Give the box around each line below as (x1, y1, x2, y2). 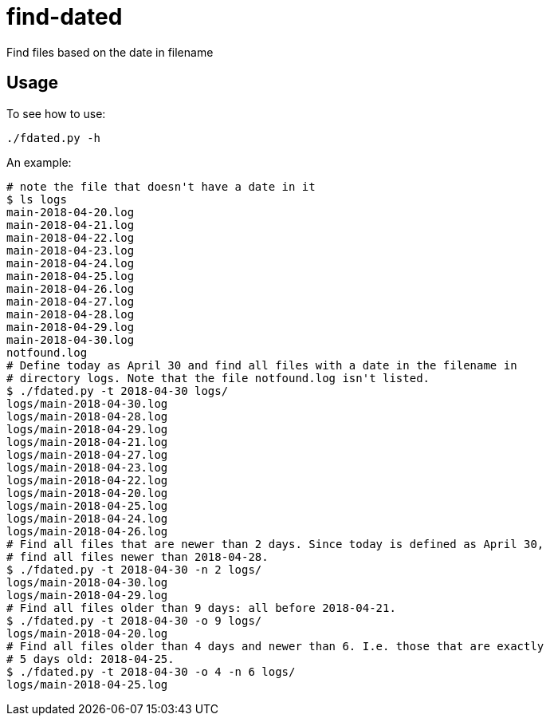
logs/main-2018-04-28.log (6, 409, 168, 423)
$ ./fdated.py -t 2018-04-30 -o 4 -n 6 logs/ (6, 665, 296, 678)
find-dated (6, 3, 123, 30)
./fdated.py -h (6, 131, 101, 144)
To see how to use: (6, 106, 106, 120)
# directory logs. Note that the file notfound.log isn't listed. (6, 371, 430, 385)
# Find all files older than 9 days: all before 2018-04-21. (6, 601, 396, 614)
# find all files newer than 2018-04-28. (6, 550, 269, 563)
